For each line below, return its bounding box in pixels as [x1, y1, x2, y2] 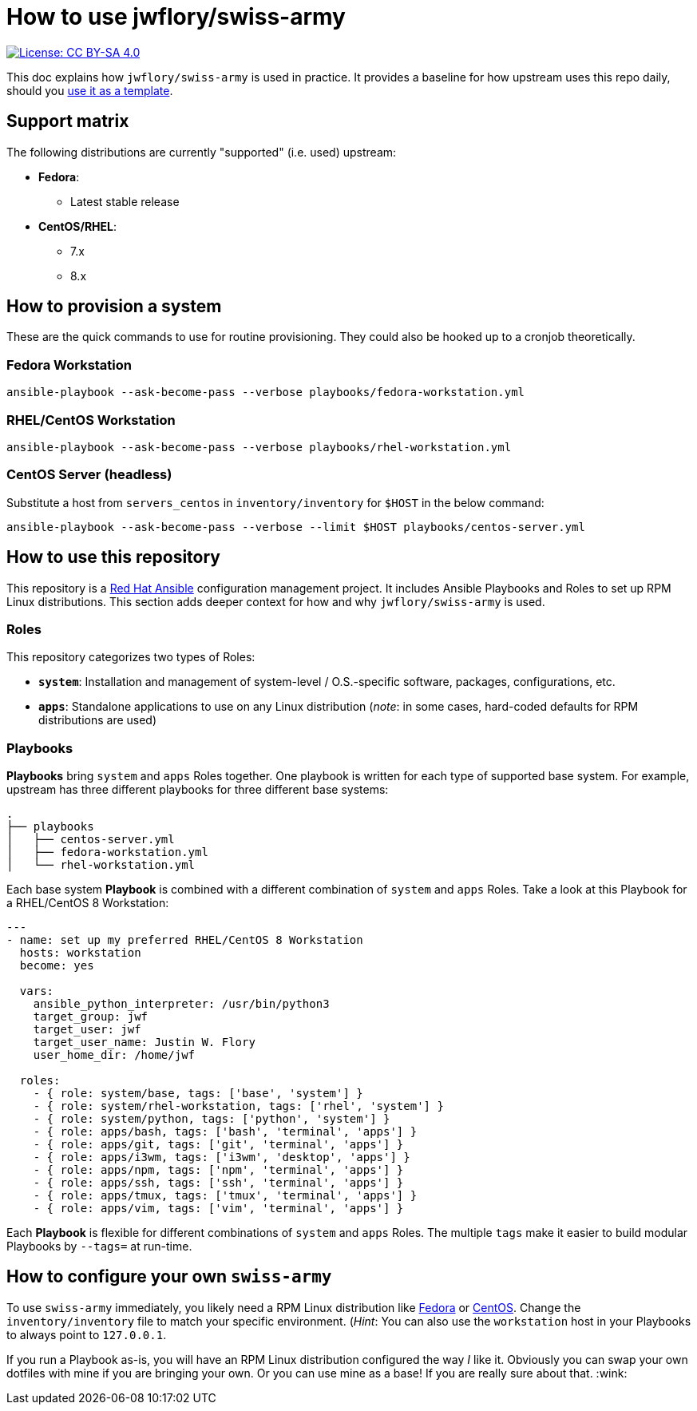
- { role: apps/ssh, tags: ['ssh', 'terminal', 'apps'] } [33, 1176, 404, 1190]
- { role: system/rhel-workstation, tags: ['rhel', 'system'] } [33, 1100, 444, 1113]
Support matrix [6, 111, 129, 132]
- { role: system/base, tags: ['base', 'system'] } [33, 1087, 363, 1100]
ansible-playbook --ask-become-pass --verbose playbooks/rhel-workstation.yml [6, 440, 512, 454]
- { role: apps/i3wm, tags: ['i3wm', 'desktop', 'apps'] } [33, 1151, 410, 1164]
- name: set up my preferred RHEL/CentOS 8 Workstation [6, 933, 363, 947]
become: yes [19, 959, 94, 973]
